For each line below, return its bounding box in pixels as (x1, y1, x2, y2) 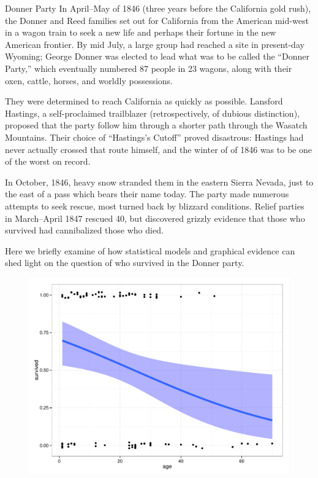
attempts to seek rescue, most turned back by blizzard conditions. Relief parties (5, 199, 305, 212)
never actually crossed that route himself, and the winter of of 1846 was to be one (5, 143, 312, 155)
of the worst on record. (5, 155, 91, 168)
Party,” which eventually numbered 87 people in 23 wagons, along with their (5, 61, 292, 74)
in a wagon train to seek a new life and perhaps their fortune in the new (5, 26, 276, 39)
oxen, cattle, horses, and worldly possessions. (5, 74, 173, 87)
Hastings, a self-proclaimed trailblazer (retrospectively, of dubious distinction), (5, 106, 300, 119)
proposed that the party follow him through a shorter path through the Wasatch (5, 119, 308, 131)
